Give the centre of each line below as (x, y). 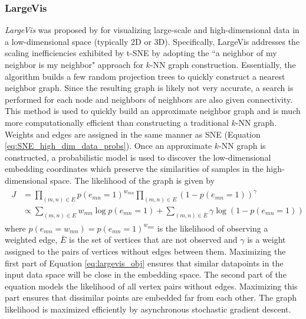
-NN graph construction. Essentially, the (223, 64)
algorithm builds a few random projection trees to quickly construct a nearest (145, 76)
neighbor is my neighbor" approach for (74, 64)
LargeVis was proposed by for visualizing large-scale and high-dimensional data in (152, 30)
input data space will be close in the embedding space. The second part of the (146, 274)
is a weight (266, 240)
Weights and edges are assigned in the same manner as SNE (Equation (133, 134)
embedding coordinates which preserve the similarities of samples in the (134, 169)
